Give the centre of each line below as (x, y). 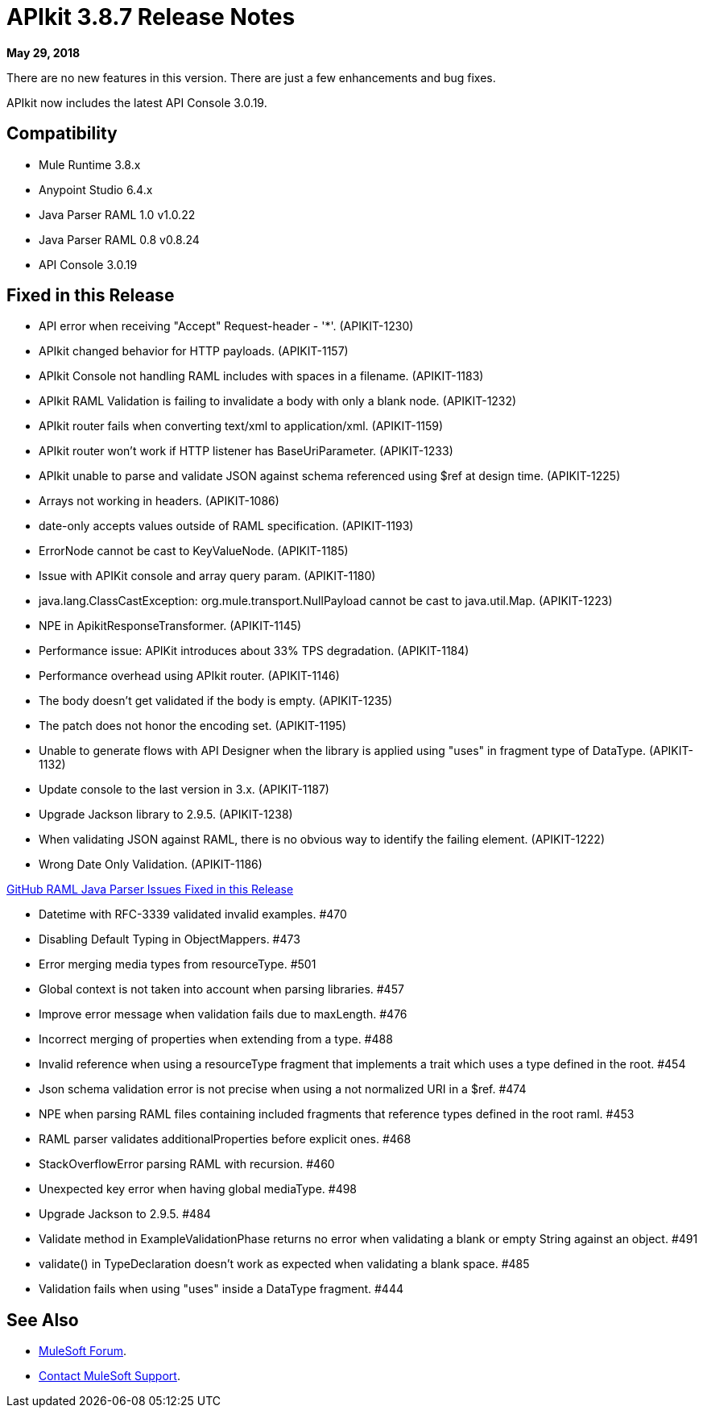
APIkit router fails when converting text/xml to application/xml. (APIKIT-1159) (241, 426)
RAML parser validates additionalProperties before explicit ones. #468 (225, 1139)
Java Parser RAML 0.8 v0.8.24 (119, 239)
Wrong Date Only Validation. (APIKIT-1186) (151, 865)
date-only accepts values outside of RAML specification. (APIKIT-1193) (226, 526)
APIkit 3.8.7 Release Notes (151, 17)
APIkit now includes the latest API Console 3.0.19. (137, 102)
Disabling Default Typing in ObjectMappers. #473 (170, 939)
